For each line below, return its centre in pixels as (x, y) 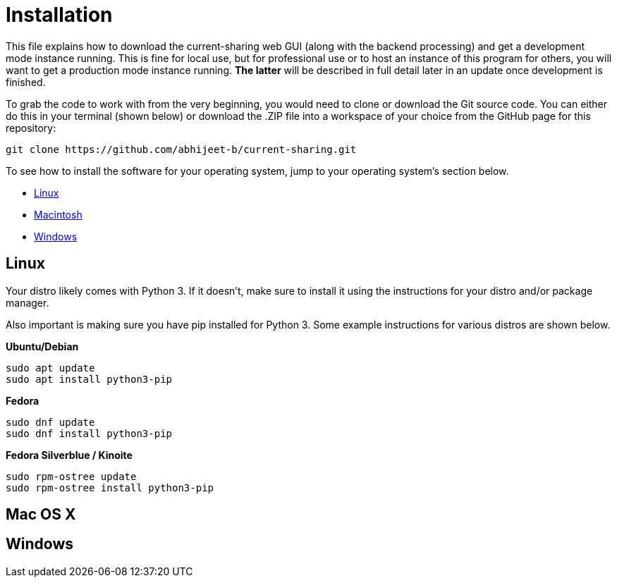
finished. (26, 82)
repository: (31, 128)
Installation (59, 15)
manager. (28, 302)
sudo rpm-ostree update (71, 476)
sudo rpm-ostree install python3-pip (110, 487)
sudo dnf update (50, 422)
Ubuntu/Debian (42, 346)
